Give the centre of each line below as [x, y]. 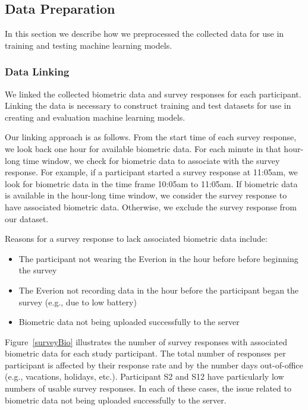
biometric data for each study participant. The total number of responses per [145, 353]
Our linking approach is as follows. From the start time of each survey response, [151, 137]
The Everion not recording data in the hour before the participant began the [159, 290]
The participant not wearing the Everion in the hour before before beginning [158, 258]
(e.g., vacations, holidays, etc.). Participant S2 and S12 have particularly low [144, 376]
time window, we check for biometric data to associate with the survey [151, 160]
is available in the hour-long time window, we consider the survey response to [146, 195]
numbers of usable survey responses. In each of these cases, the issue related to [148, 388]
